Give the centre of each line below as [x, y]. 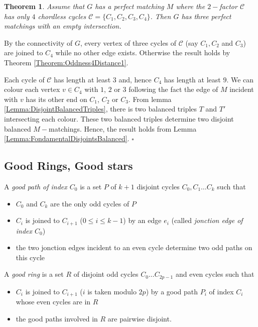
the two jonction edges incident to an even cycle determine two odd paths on [134, 247]
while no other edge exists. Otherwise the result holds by [143, 52]
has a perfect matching [130, 6]
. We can [240, 79]
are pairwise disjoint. [140, 318]
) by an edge [142, 220]
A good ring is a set [34, 274]
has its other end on [56, 99]
